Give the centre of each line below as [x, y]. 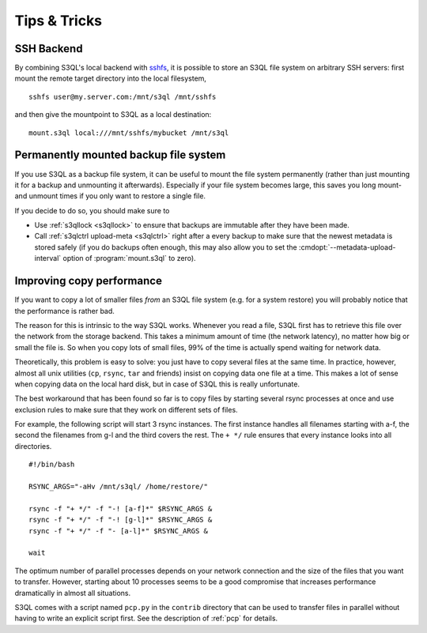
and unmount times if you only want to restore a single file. [110, 196]
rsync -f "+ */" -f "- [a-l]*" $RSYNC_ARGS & [119, 531]
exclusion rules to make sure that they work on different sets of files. [126, 409]
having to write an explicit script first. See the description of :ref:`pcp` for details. [146, 618]
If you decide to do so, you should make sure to [92, 210]
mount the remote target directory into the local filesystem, [111, 78]
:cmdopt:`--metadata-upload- [347, 247]
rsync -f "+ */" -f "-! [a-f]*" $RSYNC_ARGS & [121, 509]
